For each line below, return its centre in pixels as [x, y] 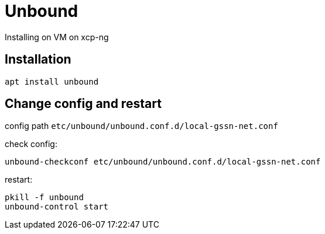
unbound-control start [57, 207]
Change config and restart [83, 104]
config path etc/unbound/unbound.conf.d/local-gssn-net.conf [141, 126]
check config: [31, 144]
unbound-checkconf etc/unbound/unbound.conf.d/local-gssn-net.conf [163, 162]
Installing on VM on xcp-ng [57, 37]
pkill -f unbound [44, 198]
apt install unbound [52, 81]
